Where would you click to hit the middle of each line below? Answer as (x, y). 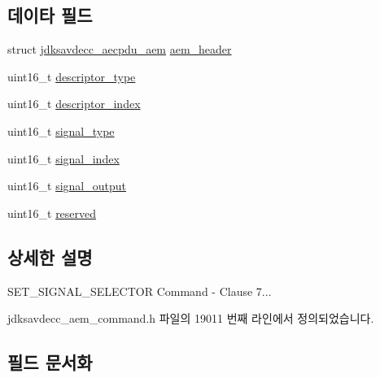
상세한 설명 (50, 256)
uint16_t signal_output (67, 186)
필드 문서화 (50, 362)
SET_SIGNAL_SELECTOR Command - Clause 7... (140, 291)
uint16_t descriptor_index (74, 104)
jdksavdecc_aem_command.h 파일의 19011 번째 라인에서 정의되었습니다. (191, 318)
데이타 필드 (50, 15)
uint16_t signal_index (63, 158)
